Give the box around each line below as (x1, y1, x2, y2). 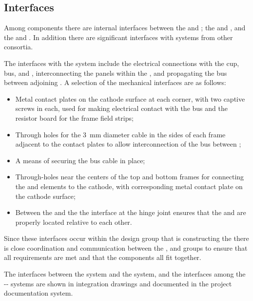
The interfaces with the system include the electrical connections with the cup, (4, 58, 239, 68)
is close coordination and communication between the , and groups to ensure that (4, 242, 248, 253)
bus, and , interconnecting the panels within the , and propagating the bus (4, 67, 227, 78)
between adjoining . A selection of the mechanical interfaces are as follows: (4, 77, 226, 87)
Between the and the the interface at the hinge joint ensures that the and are (15, 207, 246, 217)
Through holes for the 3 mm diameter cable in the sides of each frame (15, 129, 226, 139)
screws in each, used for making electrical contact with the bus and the (15, 103, 228, 113)
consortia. (4, 42, 33, 52)
